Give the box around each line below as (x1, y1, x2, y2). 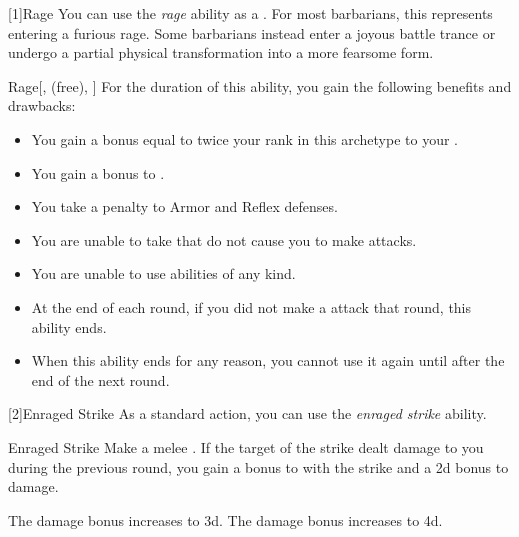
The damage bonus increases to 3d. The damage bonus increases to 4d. (8, 509, 443, 530)
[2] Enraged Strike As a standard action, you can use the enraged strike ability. (8, 403, 487, 424)
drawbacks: (8, 95, 76, 116)
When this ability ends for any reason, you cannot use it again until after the (31, 350, 505, 371)
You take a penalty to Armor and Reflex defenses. (31, 196, 338, 217)
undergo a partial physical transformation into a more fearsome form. (8, 42, 434, 63)
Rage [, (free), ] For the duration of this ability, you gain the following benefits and (8, 75, 512, 96)
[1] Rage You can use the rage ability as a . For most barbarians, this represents (8, 3, 493, 23)
